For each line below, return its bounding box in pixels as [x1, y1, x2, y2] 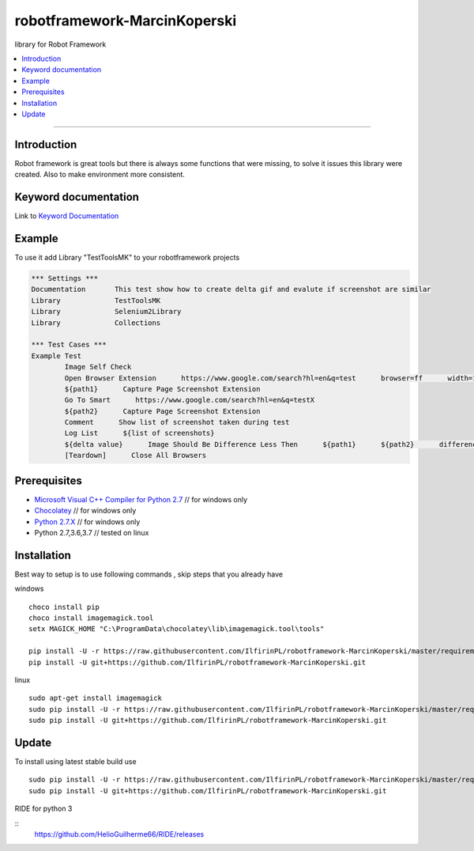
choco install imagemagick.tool [28, 613, 154, 622]
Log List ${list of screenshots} [64, 429, 215, 438]
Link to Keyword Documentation [14, 211, 119, 221]
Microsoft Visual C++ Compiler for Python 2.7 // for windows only [34, 494, 248, 504]
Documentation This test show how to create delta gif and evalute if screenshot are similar [31, 285, 431, 294]
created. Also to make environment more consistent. [14, 170, 186, 180]
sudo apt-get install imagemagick [28, 694, 162, 703]
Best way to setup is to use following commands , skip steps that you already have [14, 569, 284, 579]
